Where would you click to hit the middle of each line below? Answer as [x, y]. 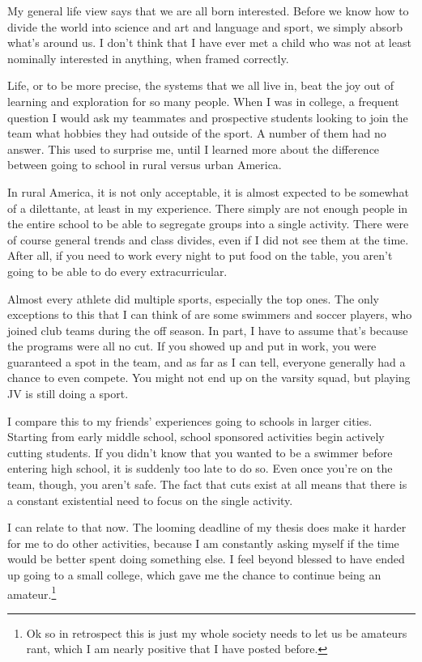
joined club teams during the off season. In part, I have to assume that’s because [208, 330]
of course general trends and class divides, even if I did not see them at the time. [208, 239]
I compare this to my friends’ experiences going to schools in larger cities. [190, 420]
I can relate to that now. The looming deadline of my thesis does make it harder [207, 527]
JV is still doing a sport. [68, 394]
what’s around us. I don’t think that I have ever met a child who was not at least [209, 42]
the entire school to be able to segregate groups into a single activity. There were [208, 224]
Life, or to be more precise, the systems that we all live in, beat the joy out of [200, 85]
